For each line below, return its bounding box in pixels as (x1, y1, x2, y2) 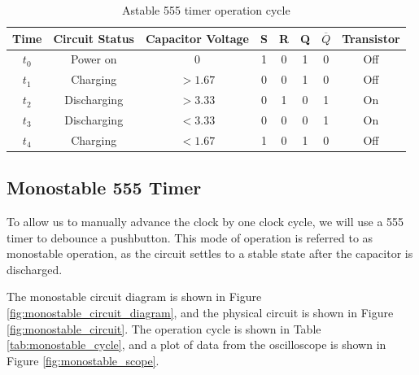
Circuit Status (53, 29, 134, 46)
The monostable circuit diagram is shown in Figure (7, 288, 262, 305)
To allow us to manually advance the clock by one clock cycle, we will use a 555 (7, 213, 404, 230)
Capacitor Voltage (145, 29, 249, 46)
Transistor (342, 29, 400, 46)
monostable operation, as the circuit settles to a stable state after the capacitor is (7, 245, 413, 262)
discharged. (7, 260, 63, 277)
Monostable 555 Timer (7, 175, 202, 200)
